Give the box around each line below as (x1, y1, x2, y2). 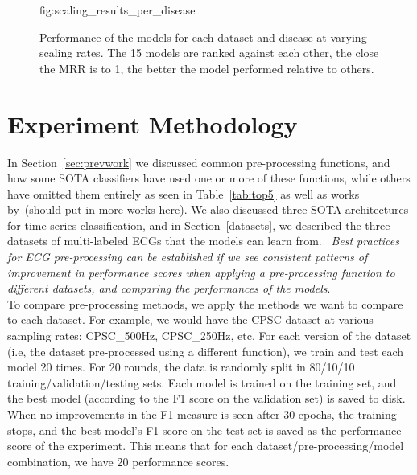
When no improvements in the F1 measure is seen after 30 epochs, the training (7, 406, 397, 422)
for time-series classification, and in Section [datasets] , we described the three (7, 216, 390, 233)
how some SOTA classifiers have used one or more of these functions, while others (7, 170, 411, 186)
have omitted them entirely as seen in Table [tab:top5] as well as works (7, 185, 360, 202)
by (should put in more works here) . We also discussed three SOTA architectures (7, 201, 409, 218)
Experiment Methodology (7, 107, 298, 140)
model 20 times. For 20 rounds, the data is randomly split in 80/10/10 (7, 358, 355, 375)
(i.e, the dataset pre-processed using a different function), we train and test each (7, 342, 404, 359)
